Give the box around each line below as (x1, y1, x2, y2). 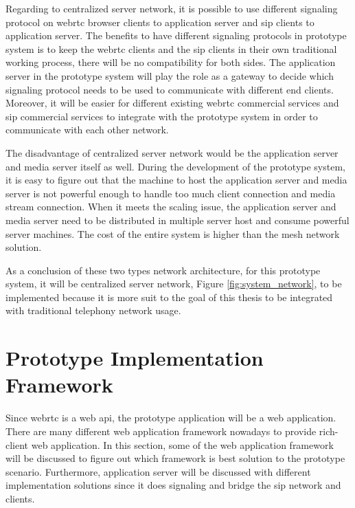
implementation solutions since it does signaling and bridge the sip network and (5, 478, 341, 492)
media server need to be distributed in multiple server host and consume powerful (5, 212, 350, 227)
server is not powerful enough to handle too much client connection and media (5, 186, 336, 200)
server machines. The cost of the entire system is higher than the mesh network (5, 226, 340, 241)
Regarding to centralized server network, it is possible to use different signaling (5, 1, 338, 15)
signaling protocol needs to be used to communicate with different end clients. (5, 82, 334, 96)
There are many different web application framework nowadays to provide (5, 423, 317, 438)
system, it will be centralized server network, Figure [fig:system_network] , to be (5, 276, 342, 291)
